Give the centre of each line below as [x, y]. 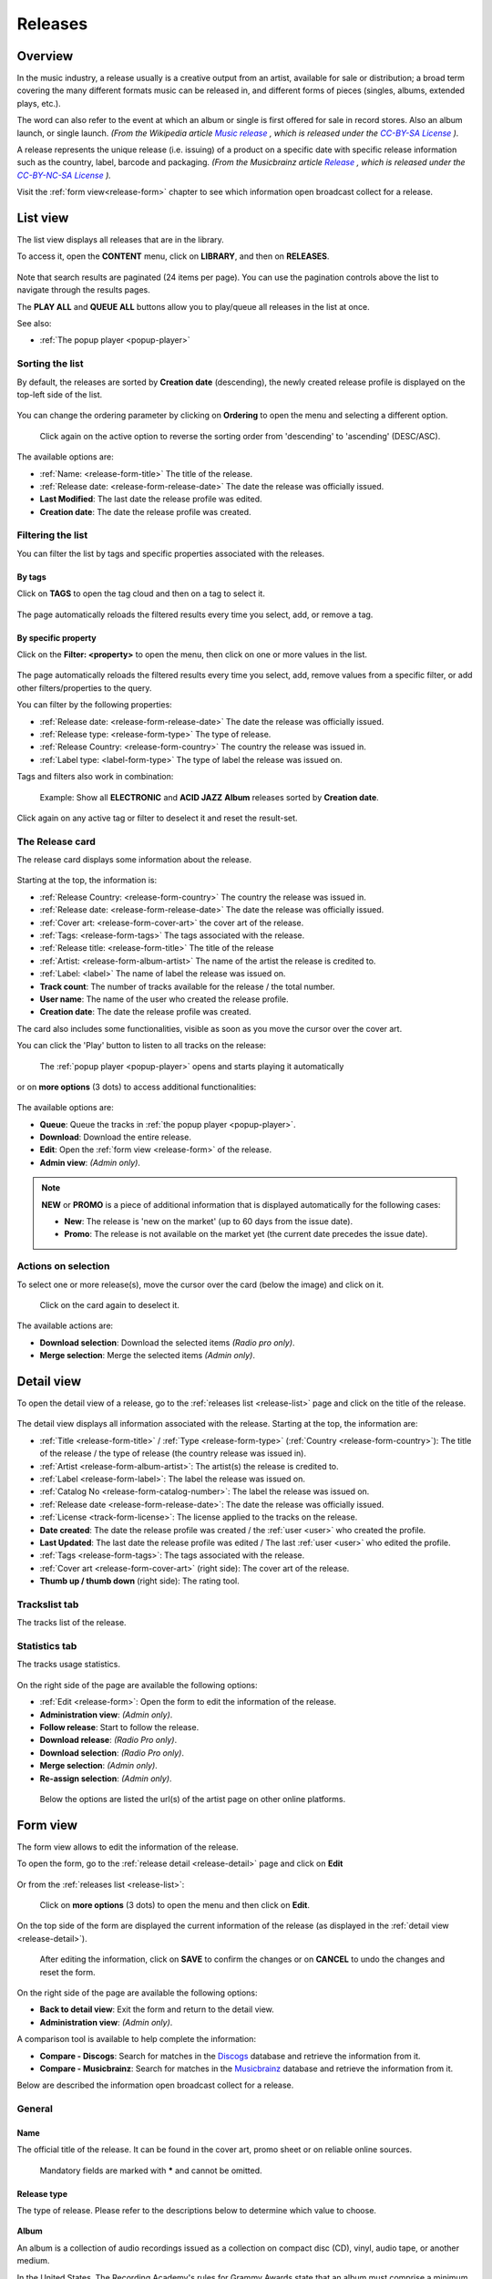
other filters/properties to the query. [84, 687]
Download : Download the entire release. [115, 1137]
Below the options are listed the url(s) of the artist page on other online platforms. [193, 1799]
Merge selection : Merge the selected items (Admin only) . [147, 1356]
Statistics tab [47, 1646]
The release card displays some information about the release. [134, 860]
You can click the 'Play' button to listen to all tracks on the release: [142, 1046]
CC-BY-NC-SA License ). [64, 175]
